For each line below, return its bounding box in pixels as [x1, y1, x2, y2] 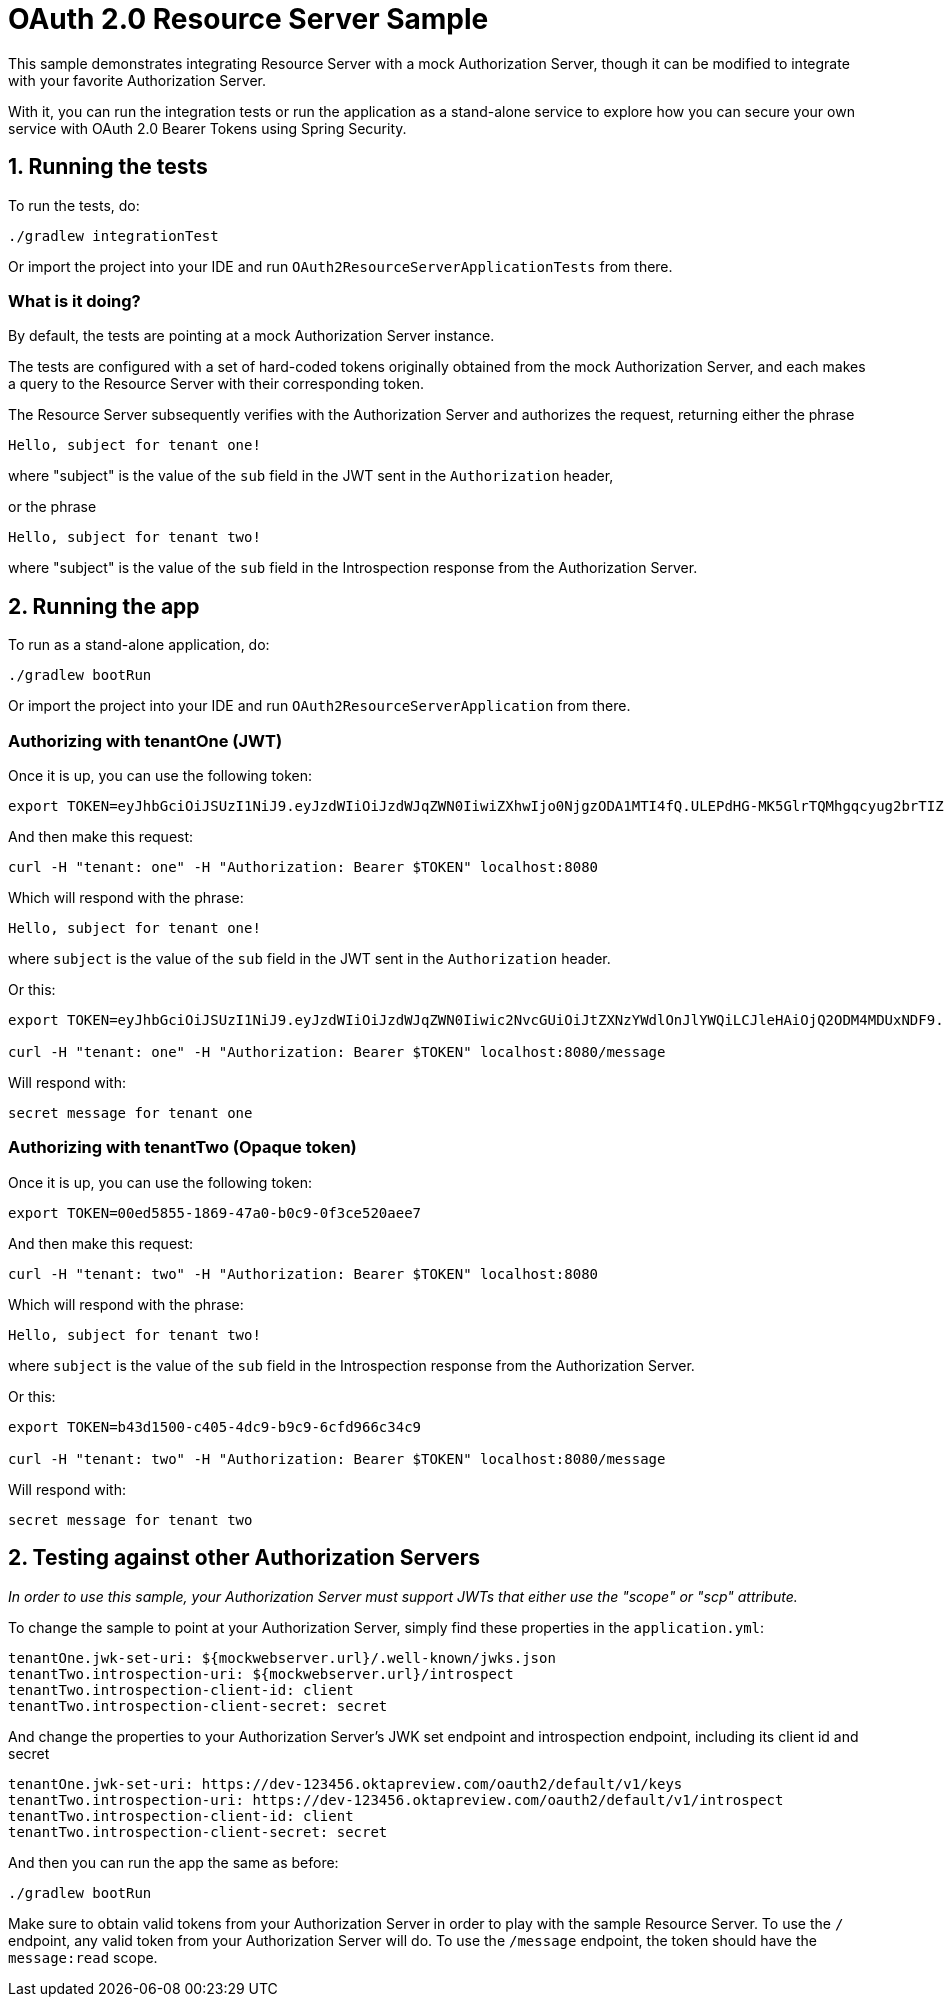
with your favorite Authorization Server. [8, 71, 267, 89]
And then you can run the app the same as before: [8, 1853, 339, 1871]
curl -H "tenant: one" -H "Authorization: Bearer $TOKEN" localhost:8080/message [8, 1043, 666, 1060]
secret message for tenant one [8, 1104, 253, 1121]
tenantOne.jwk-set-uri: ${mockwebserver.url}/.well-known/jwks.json [8, 1649, 556, 1666]
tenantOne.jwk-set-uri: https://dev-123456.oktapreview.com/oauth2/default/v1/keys [8, 1775, 683, 1792]
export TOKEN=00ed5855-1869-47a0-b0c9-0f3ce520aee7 [8, 1204, 422, 1221]
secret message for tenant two [8, 1511, 253, 1528]
